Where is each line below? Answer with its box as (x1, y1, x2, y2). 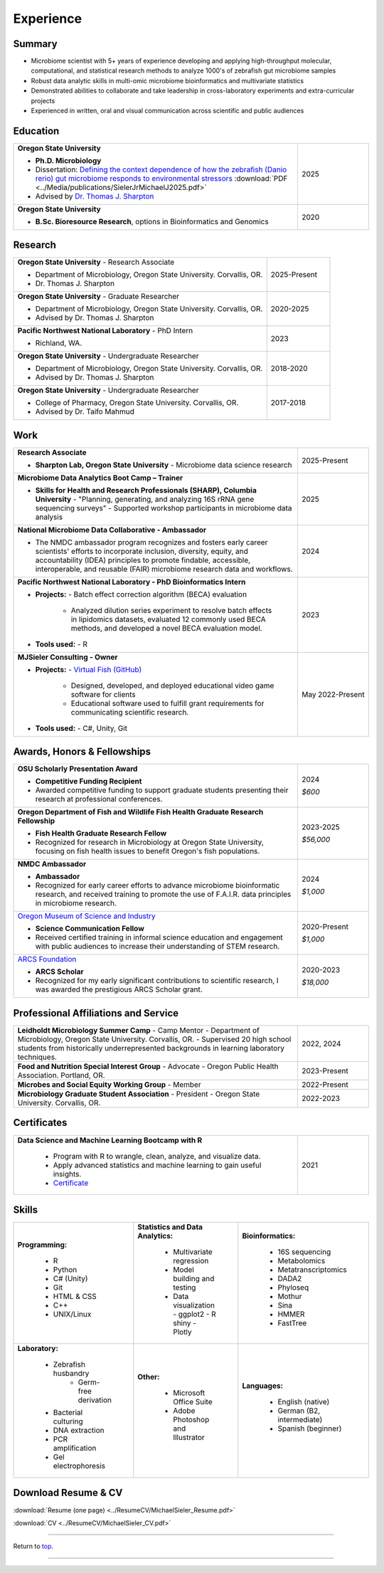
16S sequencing (277, 1247, 331, 1257)
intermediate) (277, 1415, 323, 1425)
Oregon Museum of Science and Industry (17, 911, 156, 921)
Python (53, 1265, 78, 1275)
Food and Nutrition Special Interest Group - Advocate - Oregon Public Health (17, 1061, 279, 1071)
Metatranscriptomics (277, 1265, 348, 1275)
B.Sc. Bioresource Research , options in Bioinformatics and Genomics (35, 216, 270, 226)
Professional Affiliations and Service (13, 1007, 179, 1019)
